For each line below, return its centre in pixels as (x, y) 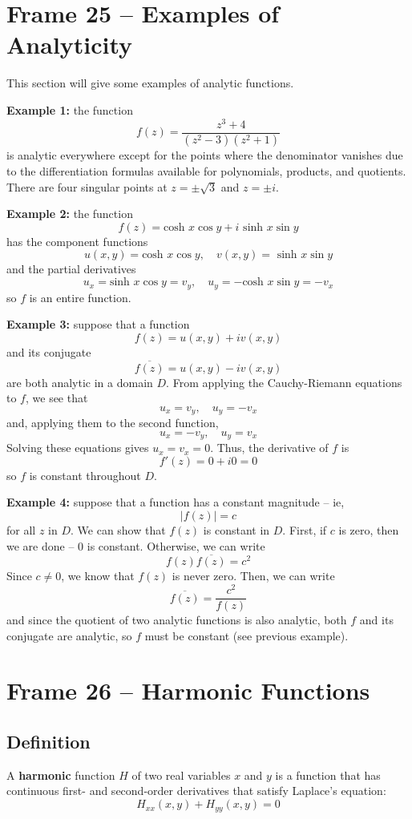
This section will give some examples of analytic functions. (150, 83)
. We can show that (118, 529)
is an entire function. (80, 297)
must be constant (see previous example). (246, 635)
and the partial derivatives (71, 269)
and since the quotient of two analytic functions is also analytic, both (177, 620)
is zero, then (369, 529)
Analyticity (70, 44)
